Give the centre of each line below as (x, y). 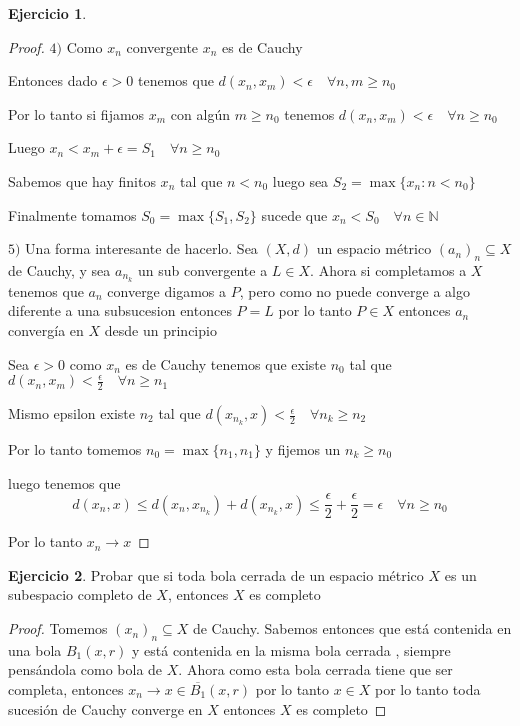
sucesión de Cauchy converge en (105, 708)
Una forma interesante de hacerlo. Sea (141, 248)
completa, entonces (66, 689)
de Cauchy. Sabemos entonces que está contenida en (352, 628)
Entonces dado (53, 80)
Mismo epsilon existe (71, 413)
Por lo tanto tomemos (75, 449)
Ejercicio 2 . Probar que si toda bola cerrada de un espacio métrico (216, 574)
